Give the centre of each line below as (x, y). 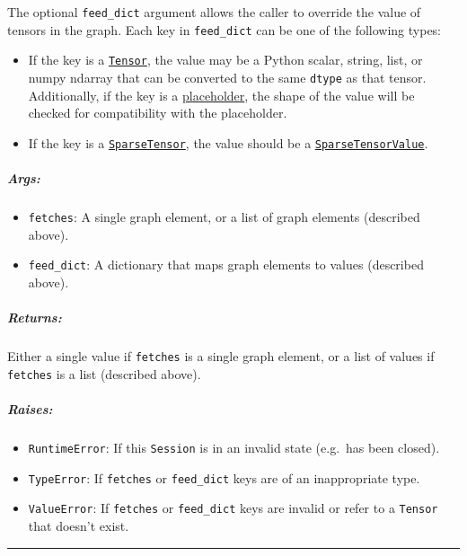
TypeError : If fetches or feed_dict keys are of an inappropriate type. (224, 477)
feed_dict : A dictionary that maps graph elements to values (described (226, 265)
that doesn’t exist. (79, 525)
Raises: (30, 409)
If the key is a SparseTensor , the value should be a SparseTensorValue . (228, 142)
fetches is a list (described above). (104, 373)
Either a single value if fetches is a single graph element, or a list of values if (221, 356)
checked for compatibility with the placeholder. (158, 113)
